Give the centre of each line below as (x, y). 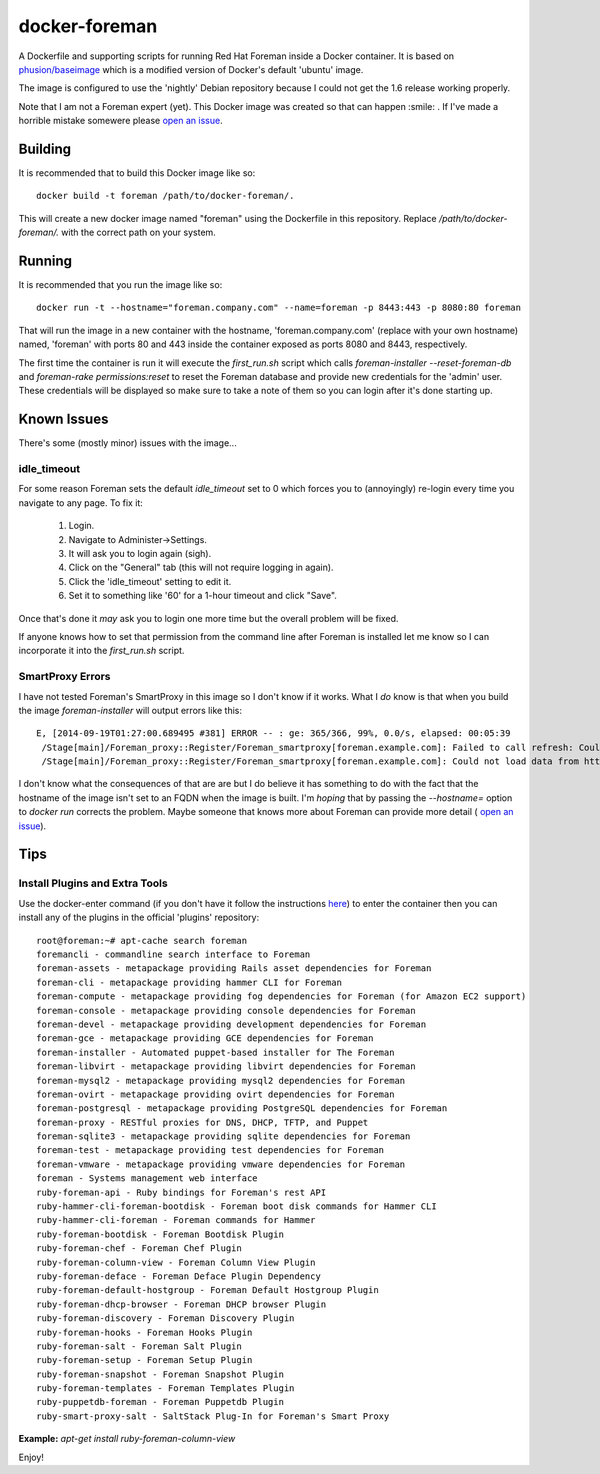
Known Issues (63, 419)
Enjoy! (31, 1457)
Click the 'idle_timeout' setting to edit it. (150, 581)
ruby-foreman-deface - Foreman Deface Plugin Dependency (179, 1276)
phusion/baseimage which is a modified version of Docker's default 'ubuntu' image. (191, 69)
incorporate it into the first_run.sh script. (101, 651)
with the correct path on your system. (138, 232)
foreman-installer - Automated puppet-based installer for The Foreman (215, 1052)
